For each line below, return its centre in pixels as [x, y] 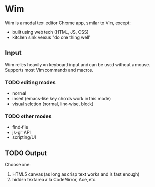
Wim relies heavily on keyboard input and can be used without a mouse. [78, 64]
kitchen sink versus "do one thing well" [52, 37]
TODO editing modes [30, 82]
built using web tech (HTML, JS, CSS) [50, 32]
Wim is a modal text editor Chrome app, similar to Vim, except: [68, 23]
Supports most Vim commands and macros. [49, 70]
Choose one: [18, 165]
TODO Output [26, 153]
